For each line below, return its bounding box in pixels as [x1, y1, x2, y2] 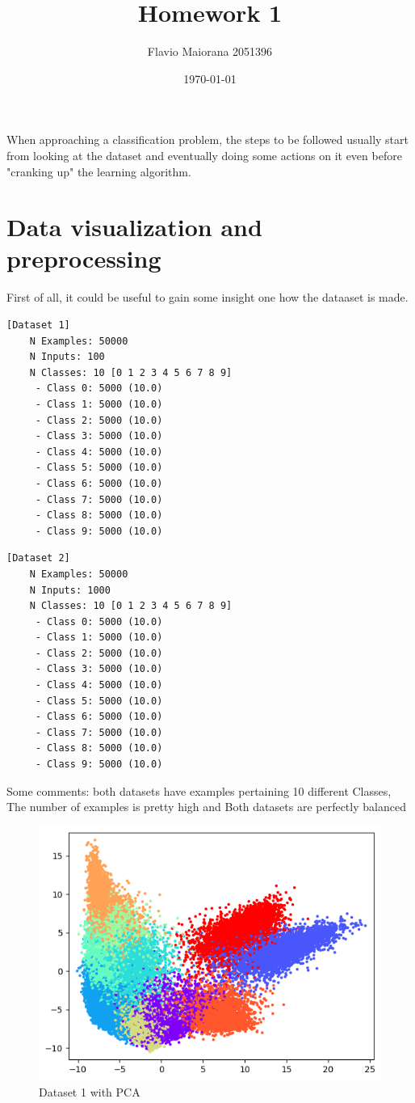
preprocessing [6, 242, 161, 275]
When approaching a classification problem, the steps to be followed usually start [6, 131, 409, 148]
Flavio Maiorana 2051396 [147, 43, 273, 60]
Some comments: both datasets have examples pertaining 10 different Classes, [6, 782, 392, 799]
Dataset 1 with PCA [39, 1083, 140, 1100]
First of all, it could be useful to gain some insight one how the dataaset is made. [6, 289, 409, 306]
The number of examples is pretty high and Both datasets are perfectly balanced [6, 798, 406, 815]
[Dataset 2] [6, 552, 70, 564]
